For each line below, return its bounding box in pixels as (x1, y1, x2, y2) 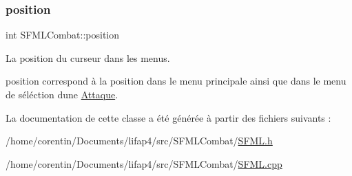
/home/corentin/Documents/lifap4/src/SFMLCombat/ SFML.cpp (6, 156, 282, 170)
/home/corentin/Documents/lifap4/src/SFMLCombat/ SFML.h (6, 133, 273, 148)
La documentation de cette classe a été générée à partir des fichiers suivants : (6, 110, 331, 124)
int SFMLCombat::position (6, 27, 120, 42)
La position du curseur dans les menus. (6, 50, 170, 65)
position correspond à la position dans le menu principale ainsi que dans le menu (6, 74, 346, 88)
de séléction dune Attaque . (6, 87, 118, 101)
